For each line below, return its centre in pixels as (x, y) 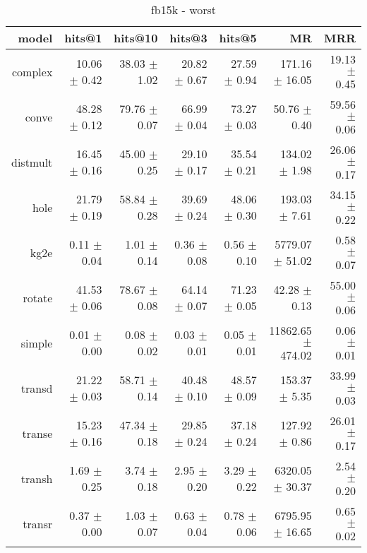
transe (37, 433)
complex (32, 71)
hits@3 (188, 38)
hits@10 (136, 38)
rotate (38, 297)
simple (37, 343)
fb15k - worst (183, 10)
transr (38, 523)
